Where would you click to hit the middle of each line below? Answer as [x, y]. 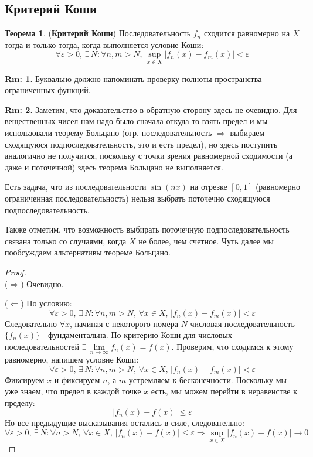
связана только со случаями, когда [66, 241]
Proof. [16, 272]
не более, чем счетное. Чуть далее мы [206, 241]
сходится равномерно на [247, 33]
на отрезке [209, 187]
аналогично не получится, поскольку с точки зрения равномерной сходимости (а [149, 156]
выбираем [247, 132]
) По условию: [46, 303]
